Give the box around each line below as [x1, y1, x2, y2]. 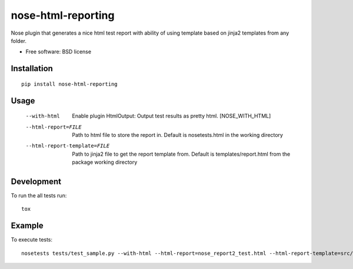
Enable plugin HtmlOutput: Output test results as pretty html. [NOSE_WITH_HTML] [72, 112, 271, 120]
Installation [11, 63, 53, 73]
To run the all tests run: [11, 192, 67, 199]
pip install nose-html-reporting [21, 80, 118, 88]
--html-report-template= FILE [25, 143, 110, 149]
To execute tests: [11, 236, 53, 243]
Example [11, 221, 44, 231]
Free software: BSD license [25, 48, 91, 55]
